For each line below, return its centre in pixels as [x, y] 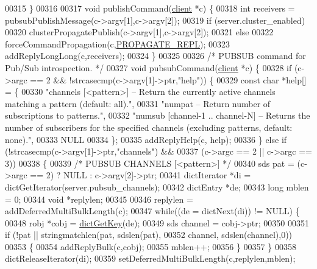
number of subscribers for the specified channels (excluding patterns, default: [149, 127]
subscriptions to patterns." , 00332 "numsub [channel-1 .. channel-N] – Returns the [158, 115]
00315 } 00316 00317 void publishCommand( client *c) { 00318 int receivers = [150, 8]
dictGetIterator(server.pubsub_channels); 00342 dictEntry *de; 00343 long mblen [157, 187]
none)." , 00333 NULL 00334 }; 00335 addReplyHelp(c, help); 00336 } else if [146, 139]
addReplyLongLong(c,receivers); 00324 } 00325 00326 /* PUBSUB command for [155, 56]
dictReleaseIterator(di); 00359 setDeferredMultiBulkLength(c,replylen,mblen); [150, 258]
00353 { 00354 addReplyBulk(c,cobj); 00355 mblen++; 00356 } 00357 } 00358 [151, 246]
